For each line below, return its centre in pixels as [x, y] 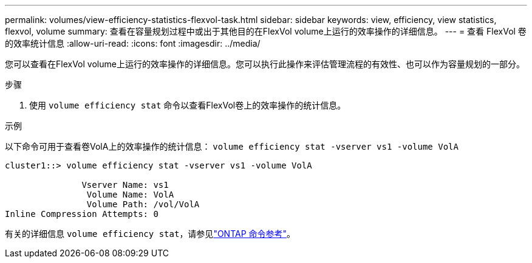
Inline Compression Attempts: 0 [82, 214]
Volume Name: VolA [130, 195]
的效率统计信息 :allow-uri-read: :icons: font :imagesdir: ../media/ [133, 43]
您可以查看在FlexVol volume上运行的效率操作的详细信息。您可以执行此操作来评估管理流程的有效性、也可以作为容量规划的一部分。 [265, 64]
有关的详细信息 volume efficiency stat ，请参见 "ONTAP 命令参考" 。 [150, 234]
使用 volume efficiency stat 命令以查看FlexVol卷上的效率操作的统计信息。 [188, 105]
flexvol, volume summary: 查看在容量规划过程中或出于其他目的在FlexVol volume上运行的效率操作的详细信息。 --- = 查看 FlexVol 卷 [266, 31]
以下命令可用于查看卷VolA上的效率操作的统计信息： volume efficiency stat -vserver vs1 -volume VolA [232, 146]
